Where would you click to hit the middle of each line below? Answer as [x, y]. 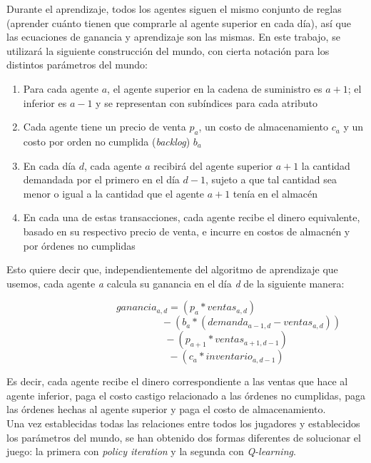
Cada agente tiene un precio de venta [105, 127]
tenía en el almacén [275, 193]
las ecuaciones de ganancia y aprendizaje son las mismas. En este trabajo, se [173, 37]
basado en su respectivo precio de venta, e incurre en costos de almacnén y [187, 231]
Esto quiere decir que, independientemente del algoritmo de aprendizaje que [172, 269]
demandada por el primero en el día [101, 179]
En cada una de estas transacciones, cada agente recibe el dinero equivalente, [192, 217]
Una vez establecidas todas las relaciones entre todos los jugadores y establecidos [183, 423]
